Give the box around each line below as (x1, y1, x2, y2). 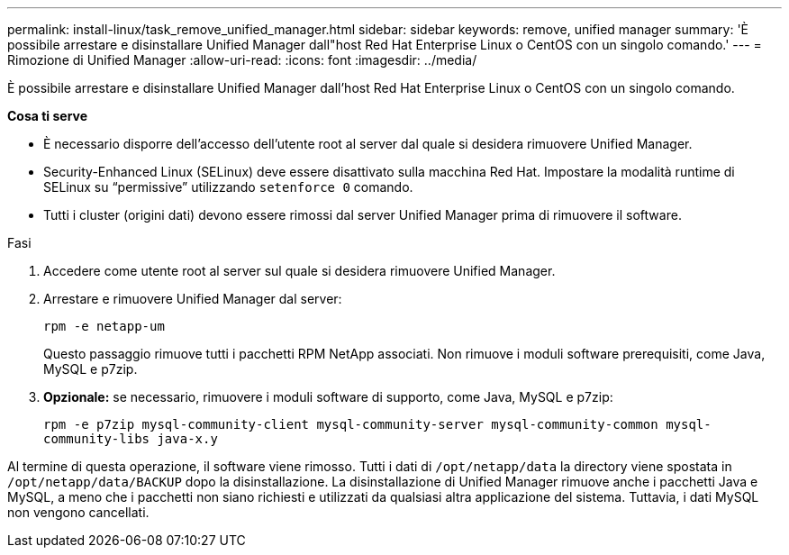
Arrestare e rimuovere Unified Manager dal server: (43, 291, 342, 306)
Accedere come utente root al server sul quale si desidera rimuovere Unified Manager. (43, 263, 556, 278)
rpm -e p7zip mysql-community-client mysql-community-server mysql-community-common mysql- (43, 417, 712, 432)
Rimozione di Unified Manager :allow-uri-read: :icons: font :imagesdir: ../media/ (7, 52, 477, 68)
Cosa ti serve (7, 108, 88, 123)
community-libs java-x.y (43, 432, 218, 446)
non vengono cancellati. (7, 505, 150, 520)
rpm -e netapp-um (43, 319, 165, 333)
